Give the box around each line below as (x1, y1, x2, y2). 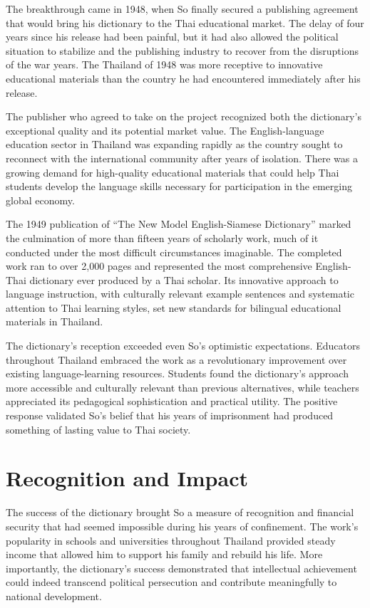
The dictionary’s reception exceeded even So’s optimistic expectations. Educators (6, 338, 360, 353)
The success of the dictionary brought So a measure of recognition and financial (6, 505, 354, 520)
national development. (6, 588, 102, 603)
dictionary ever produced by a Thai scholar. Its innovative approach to (29, 272, 339, 287)
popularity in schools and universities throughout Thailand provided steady (6, 533, 336, 547)
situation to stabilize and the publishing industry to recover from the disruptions (6, 43, 359, 58)
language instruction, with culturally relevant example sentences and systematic (6, 286, 354, 301)
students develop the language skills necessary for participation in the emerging (6, 179, 352, 194)
